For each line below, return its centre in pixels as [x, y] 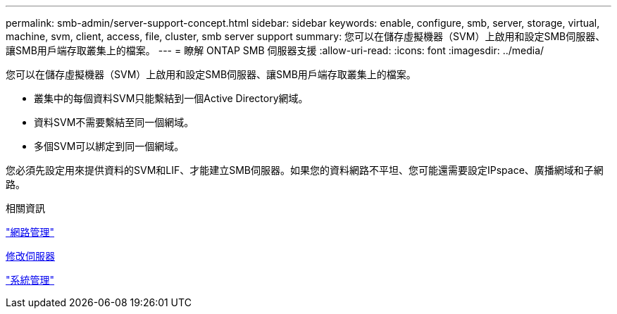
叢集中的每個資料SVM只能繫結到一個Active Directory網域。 [171, 98]
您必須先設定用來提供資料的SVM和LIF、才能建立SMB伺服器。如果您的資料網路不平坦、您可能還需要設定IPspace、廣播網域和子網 [305, 170]
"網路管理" [30, 232]
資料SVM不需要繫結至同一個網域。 [114, 122]
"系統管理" [30, 280]
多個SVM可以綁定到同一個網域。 [109, 146]
